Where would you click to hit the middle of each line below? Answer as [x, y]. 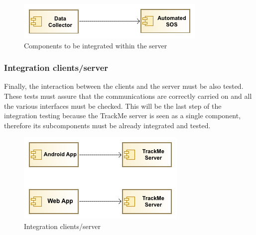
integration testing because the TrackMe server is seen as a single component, [123, 116]
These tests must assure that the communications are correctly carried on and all [128, 96]
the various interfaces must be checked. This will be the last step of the [113, 106]
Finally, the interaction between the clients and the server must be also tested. [124, 86]
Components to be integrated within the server [96, 45]
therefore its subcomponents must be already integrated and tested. [107, 125]
